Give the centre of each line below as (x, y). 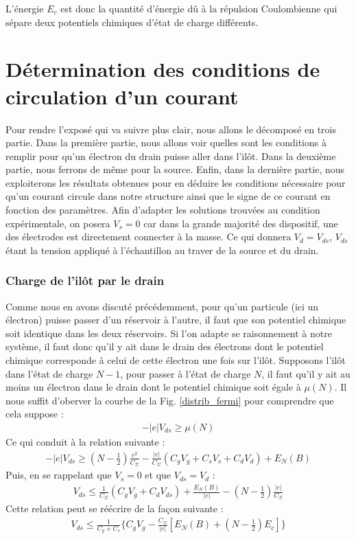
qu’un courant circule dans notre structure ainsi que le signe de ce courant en (168, 196)
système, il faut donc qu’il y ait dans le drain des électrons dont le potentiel (165, 346)
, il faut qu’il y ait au (306, 373)
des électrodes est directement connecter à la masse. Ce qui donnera (149, 237)
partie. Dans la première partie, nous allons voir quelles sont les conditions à (166, 142)
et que (158, 475)
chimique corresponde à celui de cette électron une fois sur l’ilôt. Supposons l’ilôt (176, 360)
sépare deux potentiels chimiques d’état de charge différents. (132, 22)
